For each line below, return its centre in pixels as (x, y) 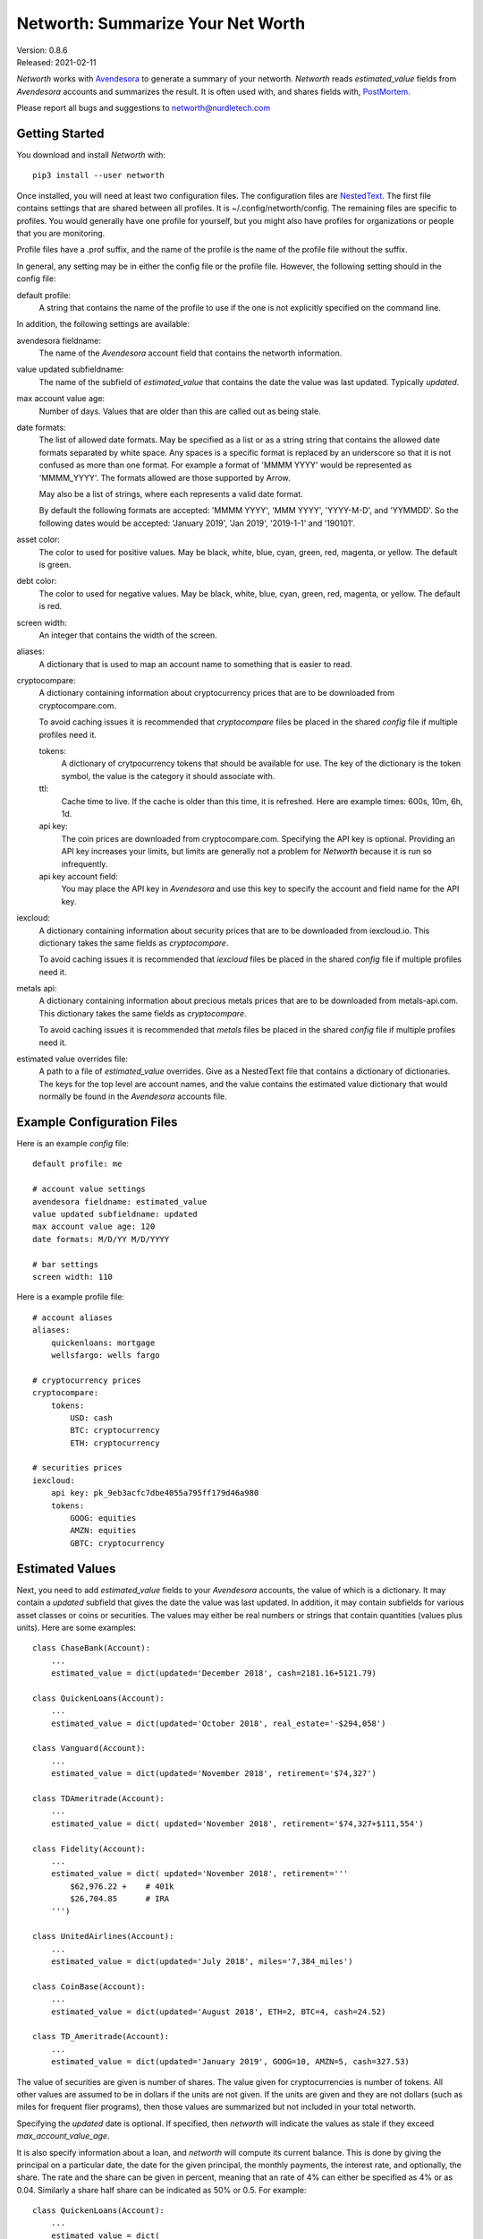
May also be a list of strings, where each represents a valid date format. (171, 494)
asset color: (38, 540)
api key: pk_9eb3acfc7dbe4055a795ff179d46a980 (155, 1493)
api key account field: (78, 876)
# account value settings (89, 1189)
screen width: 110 (73, 1277)
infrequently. (85, 863)
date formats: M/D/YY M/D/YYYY (101, 1239)
